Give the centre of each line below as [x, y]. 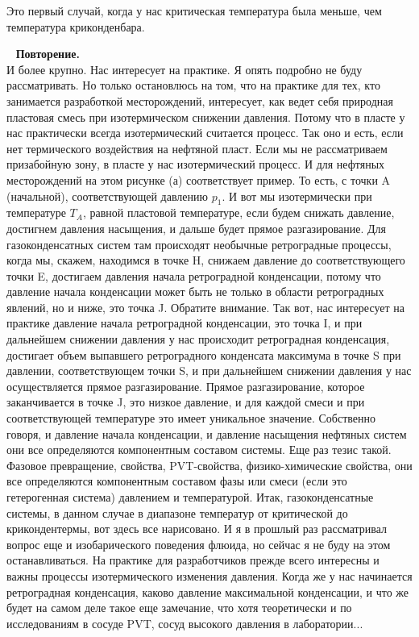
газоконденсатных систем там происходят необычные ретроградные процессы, [199, 244]
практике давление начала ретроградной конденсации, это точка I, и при [185, 323]
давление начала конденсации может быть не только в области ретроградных [195, 291]
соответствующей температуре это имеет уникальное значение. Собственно [191, 418]
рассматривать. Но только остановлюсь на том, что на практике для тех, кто [193, 85]
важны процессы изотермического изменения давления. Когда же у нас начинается [209, 575]
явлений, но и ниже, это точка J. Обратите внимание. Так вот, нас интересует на [205, 307]
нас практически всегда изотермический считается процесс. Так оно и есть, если [205, 133]
